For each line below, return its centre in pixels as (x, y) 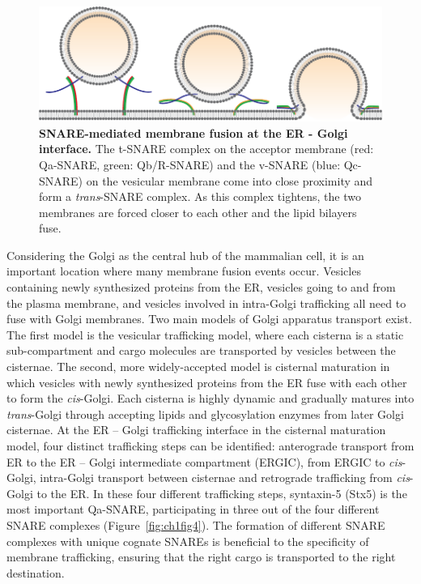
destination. (36, 572)
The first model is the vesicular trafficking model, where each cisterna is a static (205, 334)
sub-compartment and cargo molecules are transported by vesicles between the (201, 350)
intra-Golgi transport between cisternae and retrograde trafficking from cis (225, 477)
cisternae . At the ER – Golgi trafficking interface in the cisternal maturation (196, 430)
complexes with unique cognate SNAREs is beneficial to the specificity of (188, 541)
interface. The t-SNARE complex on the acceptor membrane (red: (206, 149)
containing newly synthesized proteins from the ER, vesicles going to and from (201, 287)
